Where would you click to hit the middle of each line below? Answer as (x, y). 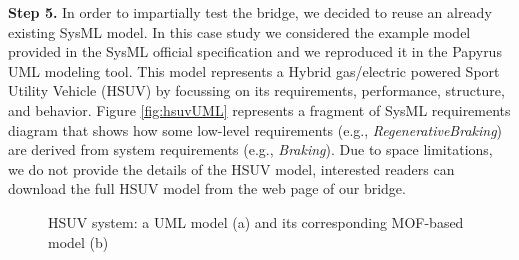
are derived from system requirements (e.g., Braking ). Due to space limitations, (250, 149)
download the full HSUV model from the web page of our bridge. (207, 188)
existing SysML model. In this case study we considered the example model (239, 31)
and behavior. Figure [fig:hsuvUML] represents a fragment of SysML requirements (259, 109)
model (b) (78, 241)
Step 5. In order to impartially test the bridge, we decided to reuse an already (250, 12)
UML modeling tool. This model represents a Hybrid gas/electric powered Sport (254, 70)
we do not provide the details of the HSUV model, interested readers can (231, 168)
